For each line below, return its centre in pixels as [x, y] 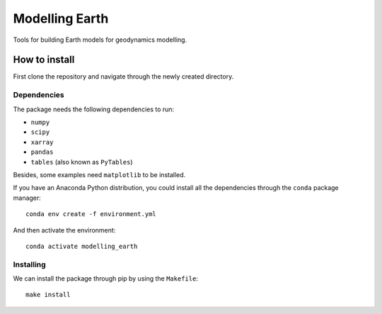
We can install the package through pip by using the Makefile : [105, 279]
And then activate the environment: [64, 230]
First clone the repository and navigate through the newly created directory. [123, 77]
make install [48, 295]
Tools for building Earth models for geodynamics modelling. [100, 40]
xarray [42, 142]
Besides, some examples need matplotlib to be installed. [99, 174]
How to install [44, 60]
